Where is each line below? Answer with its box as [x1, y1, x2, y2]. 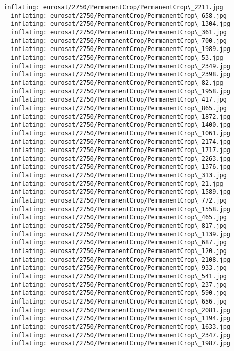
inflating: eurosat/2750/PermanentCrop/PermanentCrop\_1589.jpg [11, 188, 231, 196]
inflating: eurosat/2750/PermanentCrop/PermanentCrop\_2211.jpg [4, 4, 223, 11]
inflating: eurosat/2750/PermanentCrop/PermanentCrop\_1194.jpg [11, 315, 231, 322]
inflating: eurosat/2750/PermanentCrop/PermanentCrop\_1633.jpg [11, 323, 231, 330]
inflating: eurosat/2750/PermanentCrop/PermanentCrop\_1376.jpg [11, 163, 231, 171]
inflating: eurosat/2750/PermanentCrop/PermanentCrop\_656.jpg [11, 297, 227, 305]
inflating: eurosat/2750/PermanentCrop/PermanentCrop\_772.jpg [11, 197, 227, 205]
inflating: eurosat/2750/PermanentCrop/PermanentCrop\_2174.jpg [11, 138, 231, 145]
